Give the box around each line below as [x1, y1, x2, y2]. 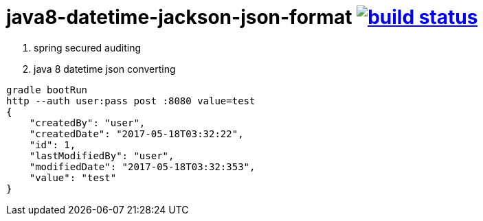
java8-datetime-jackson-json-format [6, 5, 352, 29]
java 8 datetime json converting [34, 62, 176, 75]
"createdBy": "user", [29, 117, 146, 128]
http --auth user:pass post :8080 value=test [6, 95, 256, 106]
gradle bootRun [6, 84, 88, 95]
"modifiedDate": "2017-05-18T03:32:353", [29, 161, 256, 172]
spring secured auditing [34, 41, 142, 54]
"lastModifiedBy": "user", [29, 150, 175, 161]
